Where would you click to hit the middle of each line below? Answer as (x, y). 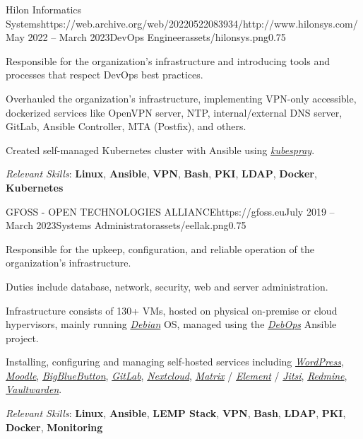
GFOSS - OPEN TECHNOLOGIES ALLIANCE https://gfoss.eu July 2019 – (170, 211)
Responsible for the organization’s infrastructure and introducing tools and (168, 60)
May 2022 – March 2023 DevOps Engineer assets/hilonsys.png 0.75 (146, 37)
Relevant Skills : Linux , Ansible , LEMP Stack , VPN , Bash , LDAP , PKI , (176, 413)
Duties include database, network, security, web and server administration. (167, 286)
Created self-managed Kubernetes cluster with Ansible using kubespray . (160, 150)
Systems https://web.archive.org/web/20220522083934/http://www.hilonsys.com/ (182, 23)
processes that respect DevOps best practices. (105, 75)
